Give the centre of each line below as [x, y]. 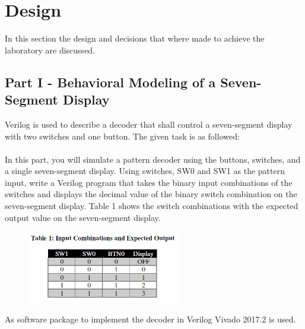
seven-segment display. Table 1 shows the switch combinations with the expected [152, 206]
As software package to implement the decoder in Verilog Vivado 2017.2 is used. [150, 319]
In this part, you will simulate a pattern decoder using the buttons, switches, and [153, 159]
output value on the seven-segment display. [83, 217]
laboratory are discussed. [50, 50]
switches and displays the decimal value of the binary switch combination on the [151, 194]
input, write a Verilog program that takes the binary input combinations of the [149, 182]
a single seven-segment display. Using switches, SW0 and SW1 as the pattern [145, 171]
